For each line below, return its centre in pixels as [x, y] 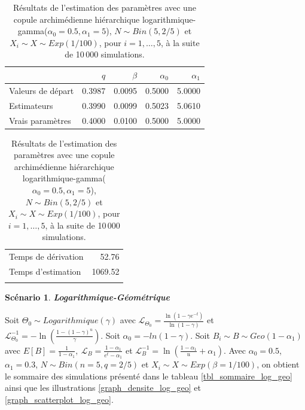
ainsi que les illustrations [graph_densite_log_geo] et [103, 388]
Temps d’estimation [45, 271]
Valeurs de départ [42, 90]
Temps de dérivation [46, 256]
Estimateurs [31, 105]
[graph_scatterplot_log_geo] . [59, 399]
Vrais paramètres [40, 120]
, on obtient [278, 364]
